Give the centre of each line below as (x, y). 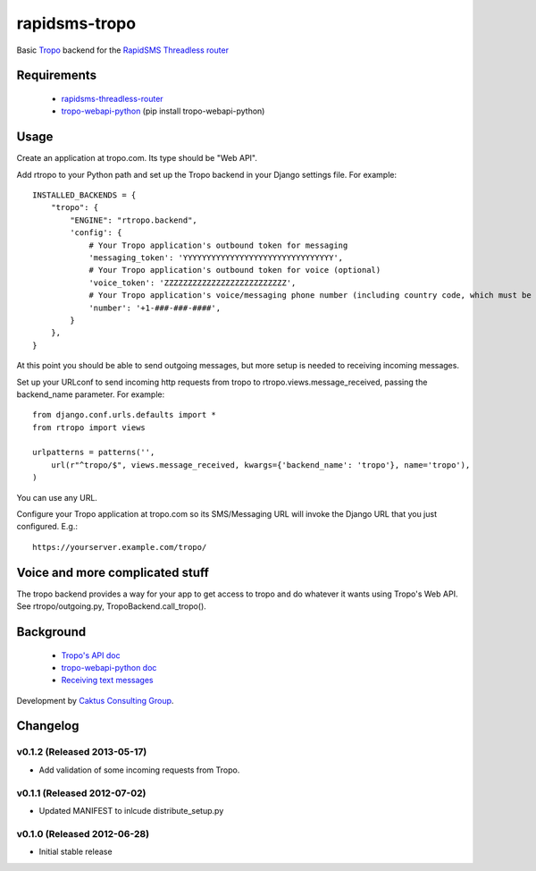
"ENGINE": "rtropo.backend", (134, 220)
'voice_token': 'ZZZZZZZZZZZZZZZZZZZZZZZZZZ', (193, 283)
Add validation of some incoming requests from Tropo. (139, 770)
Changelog (48, 726)
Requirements (57, 76)
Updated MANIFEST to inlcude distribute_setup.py (131, 810)
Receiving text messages (107, 681)
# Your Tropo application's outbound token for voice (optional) (235, 270)
